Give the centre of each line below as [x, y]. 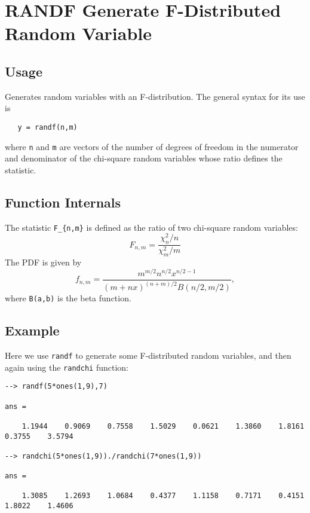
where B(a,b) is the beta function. [68, 298]
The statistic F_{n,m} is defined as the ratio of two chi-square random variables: [151, 227]
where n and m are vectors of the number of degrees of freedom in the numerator [152, 146]
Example [32, 330]
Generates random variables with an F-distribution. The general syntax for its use [155, 96]
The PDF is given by [43, 262]
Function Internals [63, 202]
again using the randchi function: [67, 367]
